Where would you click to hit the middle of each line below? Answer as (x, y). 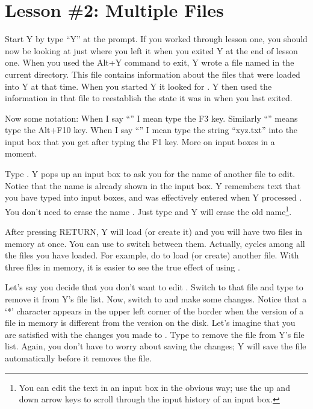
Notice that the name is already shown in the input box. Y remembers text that (153, 185)
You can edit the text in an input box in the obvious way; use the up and (154, 387)
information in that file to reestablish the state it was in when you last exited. (149, 98)
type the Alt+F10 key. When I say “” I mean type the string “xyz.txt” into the (151, 130)
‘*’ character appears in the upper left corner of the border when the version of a (154, 311)
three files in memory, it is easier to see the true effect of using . (122, 267)
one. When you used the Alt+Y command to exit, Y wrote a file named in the (150, 62)
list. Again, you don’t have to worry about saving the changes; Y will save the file (156, 346)
